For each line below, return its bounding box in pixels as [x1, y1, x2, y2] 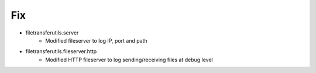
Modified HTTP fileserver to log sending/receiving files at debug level [45, 56, 213, 63]
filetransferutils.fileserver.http [25, 48, 97, 55]
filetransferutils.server [25, 29, 79, 36]
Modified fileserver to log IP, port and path [45, 37, 147, 44]
